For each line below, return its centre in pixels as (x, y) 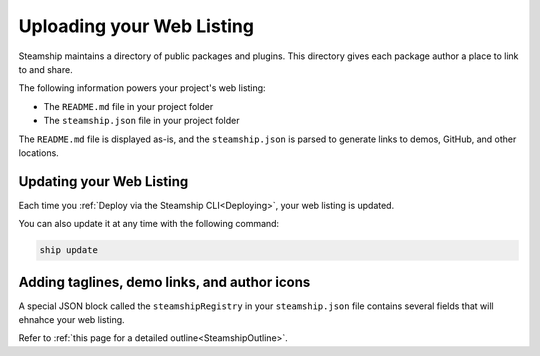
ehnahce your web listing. (71, 320)
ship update (69, 250)
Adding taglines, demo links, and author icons (164, 281)
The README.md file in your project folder (128, 106)
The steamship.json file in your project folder (141, 121)
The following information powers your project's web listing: (142, 88)
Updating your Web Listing (103, 181)
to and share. (46, 69)
